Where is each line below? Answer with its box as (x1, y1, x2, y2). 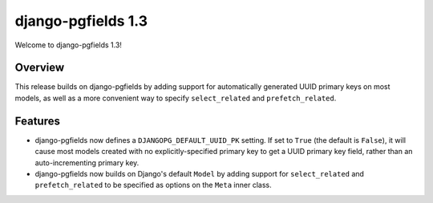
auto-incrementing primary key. (34, 157, 140, 168)
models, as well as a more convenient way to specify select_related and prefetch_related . (14, 93, 337, 103)
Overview (14, 61, 65, 75)
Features (14, 114, 60, 128)
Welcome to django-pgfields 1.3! (14, 40, 122, 50)
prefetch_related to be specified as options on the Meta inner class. (34, 181, 272, 190)
